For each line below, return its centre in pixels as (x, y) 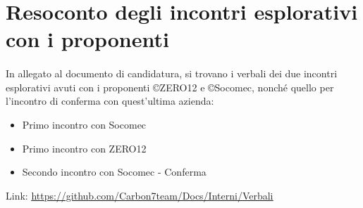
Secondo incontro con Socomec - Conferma (114, 172)
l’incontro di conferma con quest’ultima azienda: (110, 101)
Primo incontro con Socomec (84, 124)
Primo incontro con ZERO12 (84, 148)
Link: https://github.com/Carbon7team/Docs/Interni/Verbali (140, 195)
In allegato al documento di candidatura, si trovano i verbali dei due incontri (172, 73)
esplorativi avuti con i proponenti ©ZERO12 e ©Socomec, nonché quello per (170, 87)
